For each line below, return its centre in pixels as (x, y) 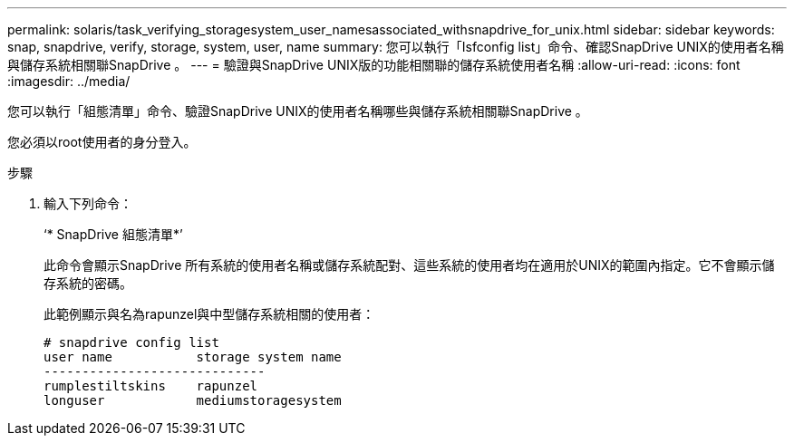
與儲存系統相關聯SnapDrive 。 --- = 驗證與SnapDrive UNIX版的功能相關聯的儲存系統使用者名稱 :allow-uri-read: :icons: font (374, 65)
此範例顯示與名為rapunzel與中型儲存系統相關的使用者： (209, 314)
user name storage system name (193, 357)
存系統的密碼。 (88, 283)
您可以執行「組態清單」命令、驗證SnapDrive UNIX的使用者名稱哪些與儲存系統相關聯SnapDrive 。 (298, 111)
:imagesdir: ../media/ (69, 81)
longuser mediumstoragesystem (193, 400)
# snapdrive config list (131, 342)
